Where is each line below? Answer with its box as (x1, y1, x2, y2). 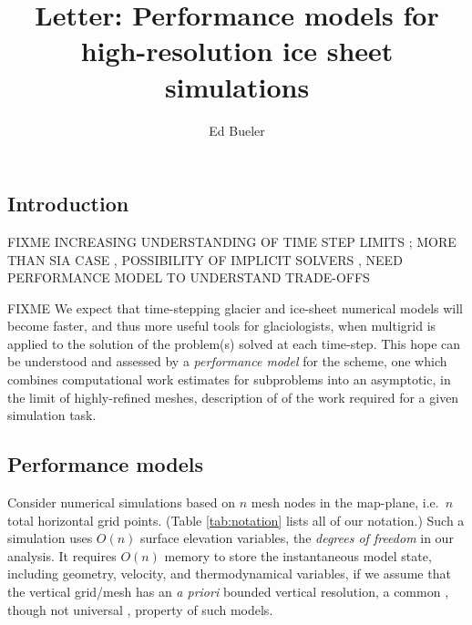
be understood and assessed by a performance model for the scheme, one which (7, 352, 447, 371)
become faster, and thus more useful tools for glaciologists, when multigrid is (7, 316, 436, 335)
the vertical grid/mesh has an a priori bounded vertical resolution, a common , (7, 582, 449, 601)
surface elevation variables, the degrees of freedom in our (140, 528, 454, 548)
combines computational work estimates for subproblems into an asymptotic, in (7, 370, 451, 389)
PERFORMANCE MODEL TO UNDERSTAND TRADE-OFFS (7, 268, 370, 287)
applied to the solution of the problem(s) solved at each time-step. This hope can (7, 333, 461, 353)
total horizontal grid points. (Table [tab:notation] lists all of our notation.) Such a (7, 510, 465, 529)
